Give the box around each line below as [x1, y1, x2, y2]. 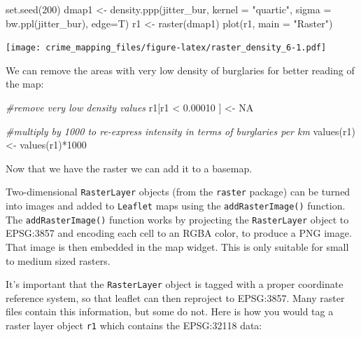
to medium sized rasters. [6, 253, 111, 268]
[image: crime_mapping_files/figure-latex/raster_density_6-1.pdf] [6, 43, 327, 53]
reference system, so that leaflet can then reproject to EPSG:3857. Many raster [6, 290, 345, 305]
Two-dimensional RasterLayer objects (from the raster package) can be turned [6, 184, 351, 199]
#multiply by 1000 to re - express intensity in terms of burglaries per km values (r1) [6, 123, 355, 138]
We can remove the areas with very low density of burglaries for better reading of [6, 62, 355, 77]
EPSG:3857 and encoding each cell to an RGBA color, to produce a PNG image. [6, 226, 352, 240]
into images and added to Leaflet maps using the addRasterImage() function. [6, 198, 346, 213]
